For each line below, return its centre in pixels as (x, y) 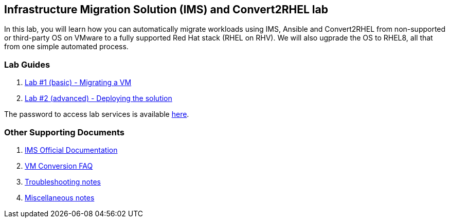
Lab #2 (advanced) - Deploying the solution (98, 98)
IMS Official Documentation (71, 150)
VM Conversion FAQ (59, 166)
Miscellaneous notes (60, 197)
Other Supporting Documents (65, 132)
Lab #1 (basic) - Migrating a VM (78, 83)
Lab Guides (27, 64)
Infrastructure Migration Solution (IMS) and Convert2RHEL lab (166, 9)
